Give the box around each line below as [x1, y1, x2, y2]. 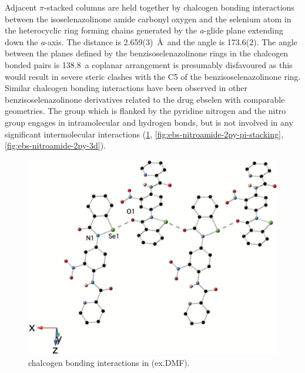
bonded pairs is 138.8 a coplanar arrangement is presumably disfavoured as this [5, 58, 293, 70]
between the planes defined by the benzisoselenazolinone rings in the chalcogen [5, 47, 289, 59]
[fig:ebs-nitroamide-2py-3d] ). [5, 139, 106, 152]
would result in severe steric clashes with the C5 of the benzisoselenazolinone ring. [5, 70, 301, 82]
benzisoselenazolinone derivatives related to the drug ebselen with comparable [5, 93, 285, 105]
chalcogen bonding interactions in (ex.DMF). [28, 356, 190, 368]
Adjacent [5, 1, 37, 13]
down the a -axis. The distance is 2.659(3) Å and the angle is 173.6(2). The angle [5, 35, 297, 48]
